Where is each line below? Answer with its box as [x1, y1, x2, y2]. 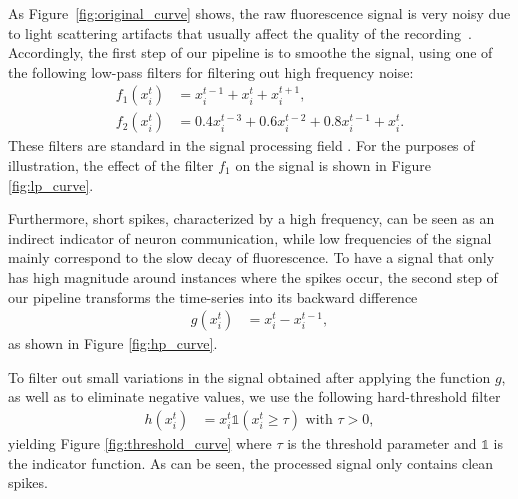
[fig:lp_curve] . [8, 174, 94, 195]
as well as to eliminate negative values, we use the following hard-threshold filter [8, 386, 501, 407]
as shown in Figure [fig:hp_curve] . [8, 333, 218, 354]
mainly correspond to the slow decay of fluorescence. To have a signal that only [8, 247, 495, 268]
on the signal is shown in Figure [235, 155, 432, 176]
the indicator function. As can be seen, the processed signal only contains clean [8, 452, 494, 473]
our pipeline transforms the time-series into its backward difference [8, 286, 418, 307]
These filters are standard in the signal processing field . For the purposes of [8, 135, 475, 156]
